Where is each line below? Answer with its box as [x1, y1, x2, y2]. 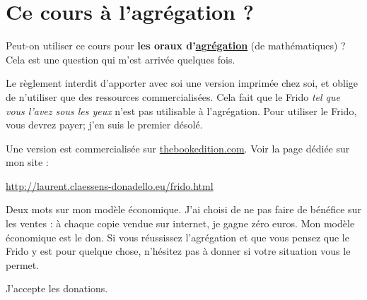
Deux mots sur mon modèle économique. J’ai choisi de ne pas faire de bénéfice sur [6, 202, 361, 217]
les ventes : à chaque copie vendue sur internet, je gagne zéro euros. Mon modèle [6, 216, 355, 231]
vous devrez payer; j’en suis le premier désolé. [6, 117, 203, 132]
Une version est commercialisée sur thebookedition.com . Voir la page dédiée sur [6, 140, 350, 155]
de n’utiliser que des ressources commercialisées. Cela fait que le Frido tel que [6, 89, 341, 104]
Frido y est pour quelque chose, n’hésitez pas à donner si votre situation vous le [6, 244, 351, 258]
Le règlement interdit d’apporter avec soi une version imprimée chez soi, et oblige [6, 76, 358, 90]
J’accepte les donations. [6, 281, 108, 296]
